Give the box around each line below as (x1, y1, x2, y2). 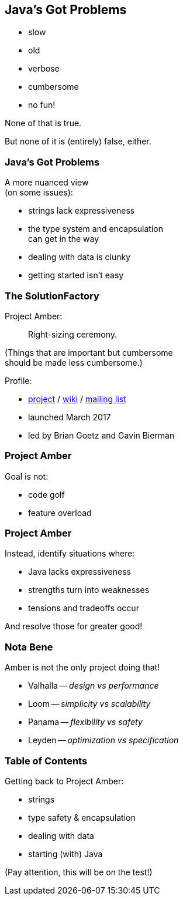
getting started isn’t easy (28, 270, 124, 281)
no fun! (28, 100, 56, 110)
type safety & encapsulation (28, 812, 136, 823)
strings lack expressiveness (28, 205, 135, 216)
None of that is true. (5, 118, 82, 129)
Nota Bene (5, 641, 53, 653)
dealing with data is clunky (28, 252, 131, 262)
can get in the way (28, 234, 99, 244)
